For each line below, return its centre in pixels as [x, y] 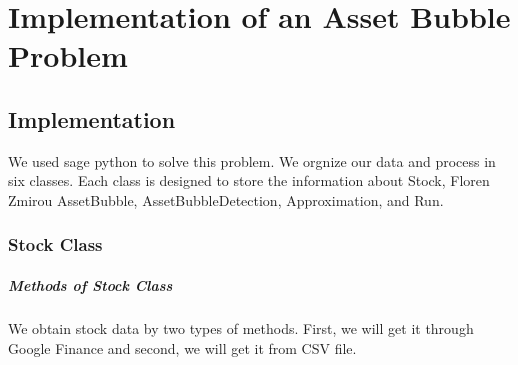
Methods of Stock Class [90, 284]
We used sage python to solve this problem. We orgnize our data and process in [252, 160]
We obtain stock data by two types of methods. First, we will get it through [241, 327]
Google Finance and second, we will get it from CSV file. [182, 347]
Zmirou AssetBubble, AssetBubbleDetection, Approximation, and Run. [226, 199]
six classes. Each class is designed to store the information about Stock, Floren [249, 180]
